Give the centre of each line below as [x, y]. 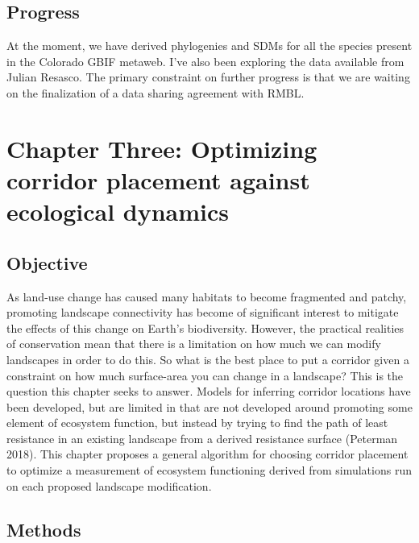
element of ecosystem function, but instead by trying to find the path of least [197, 423]
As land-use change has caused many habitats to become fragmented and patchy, [207, 296]
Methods [44, 529]
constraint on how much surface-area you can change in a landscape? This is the [205, 375]
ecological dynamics [118, 211]
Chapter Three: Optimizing [162, 148]
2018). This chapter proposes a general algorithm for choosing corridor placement [207, 454]
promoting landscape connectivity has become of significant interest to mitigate [203, 312]
